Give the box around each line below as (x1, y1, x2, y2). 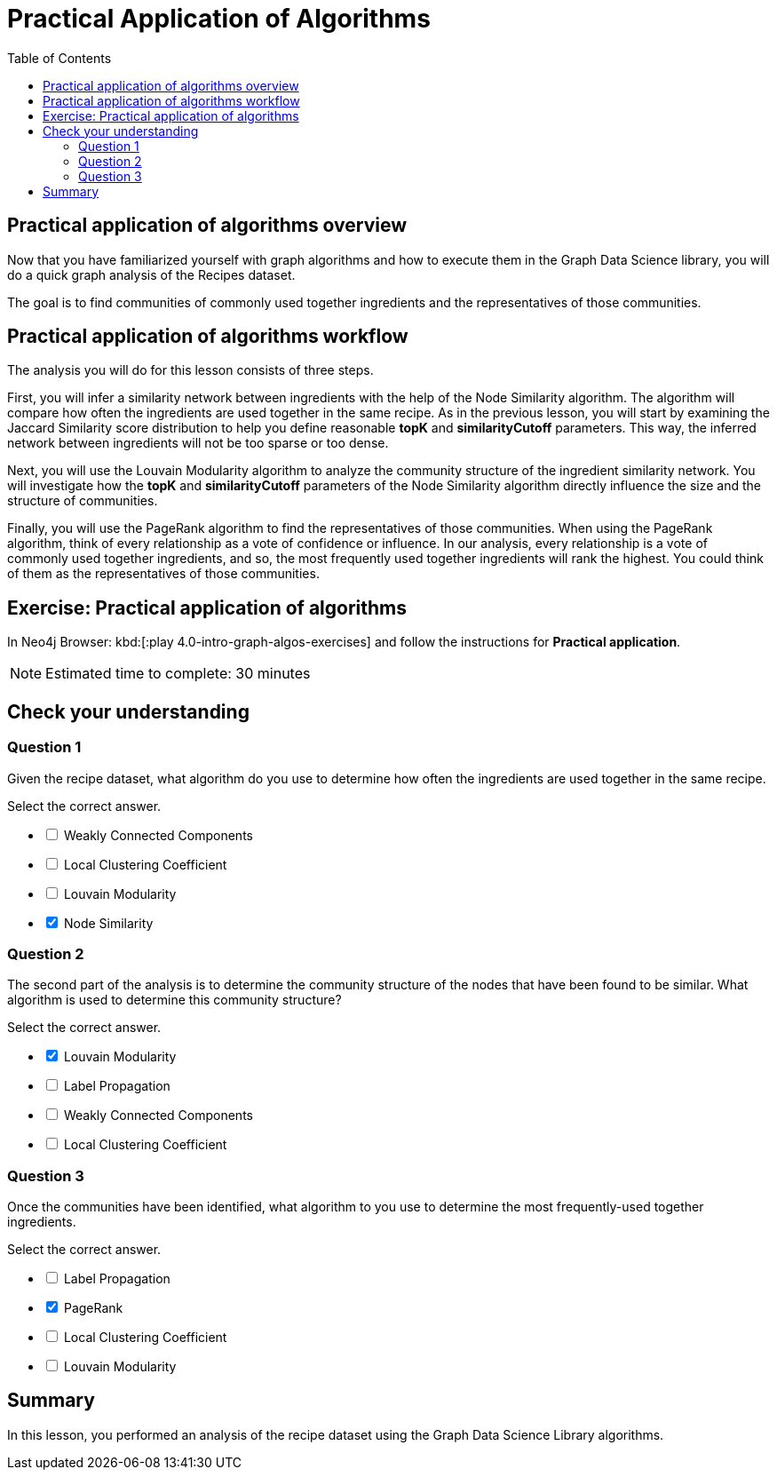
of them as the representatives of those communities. (7, 566, 320, 582)
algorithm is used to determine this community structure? (7, 992, 342, 1008)
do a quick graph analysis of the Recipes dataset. (7, 266, 296, 282)
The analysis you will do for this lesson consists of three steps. (7, 362, 374, 378)
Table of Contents (7, 50, 112, 66)
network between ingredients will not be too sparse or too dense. (7, 435, 389, 451)
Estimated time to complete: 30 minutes (45, 664, 311, 683)
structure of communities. (7, 493, 158, 509)
